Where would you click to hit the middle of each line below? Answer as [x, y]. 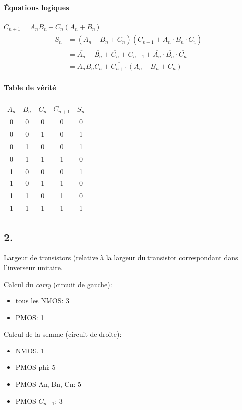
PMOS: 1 [30, 317]
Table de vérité [30, 87]
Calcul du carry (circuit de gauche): [58, 284]
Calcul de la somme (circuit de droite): [63, 334]
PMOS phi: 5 [36, 367]
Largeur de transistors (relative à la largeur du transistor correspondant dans [121, 258]
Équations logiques [37, 7]
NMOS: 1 [30, 350]
